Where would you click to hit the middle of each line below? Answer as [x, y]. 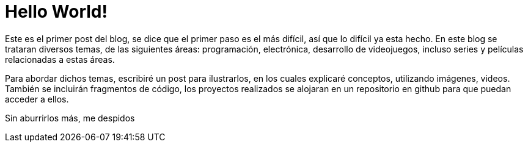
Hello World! [56, 12]
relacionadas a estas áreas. [60, 59]
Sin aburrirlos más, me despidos [70, 118]
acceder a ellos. [37, 99]
